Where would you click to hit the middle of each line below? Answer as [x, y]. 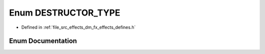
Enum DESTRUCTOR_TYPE [65, 13]
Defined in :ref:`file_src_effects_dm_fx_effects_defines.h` [79, 27]
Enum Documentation [43, 41]
